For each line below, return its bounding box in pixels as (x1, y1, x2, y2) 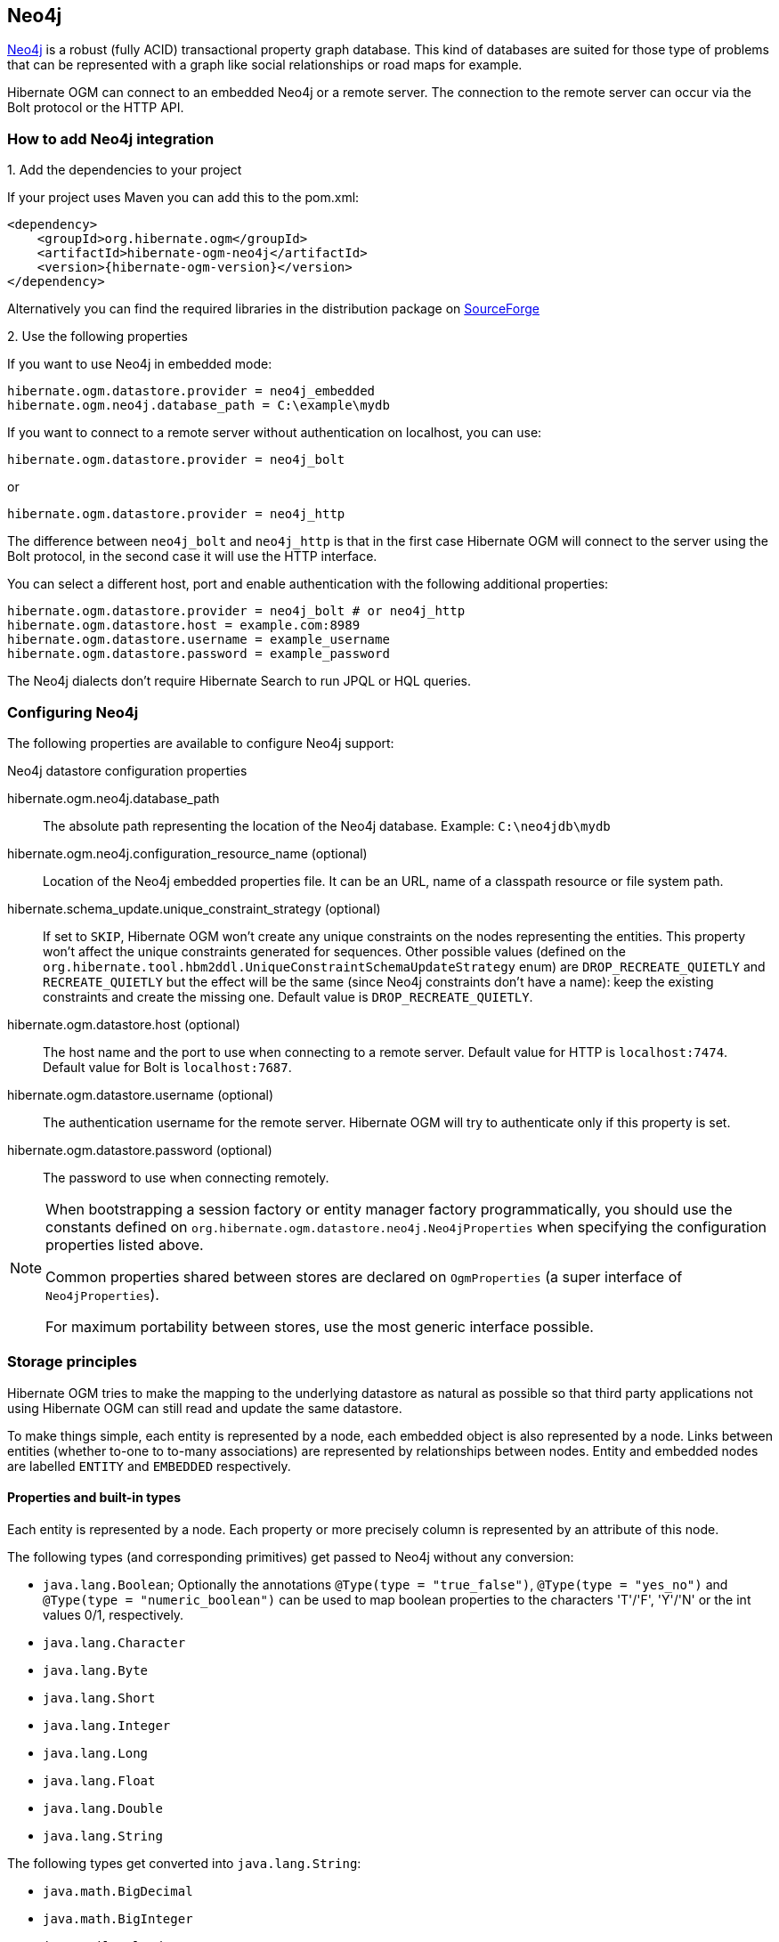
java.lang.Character (43, 1635, 186, 1650)
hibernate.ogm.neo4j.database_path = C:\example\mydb (7, 398, 390, 413)
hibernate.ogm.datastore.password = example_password (7, 646, 390, 662)
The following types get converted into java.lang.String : (7, 1855, 361, 1871)
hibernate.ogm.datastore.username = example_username (7, 632, 390, 647)
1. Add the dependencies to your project (7, 162, 242, 178)
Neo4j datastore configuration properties (7, 762, 247, 778)
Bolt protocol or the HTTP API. (7, 100, 184, 116)
